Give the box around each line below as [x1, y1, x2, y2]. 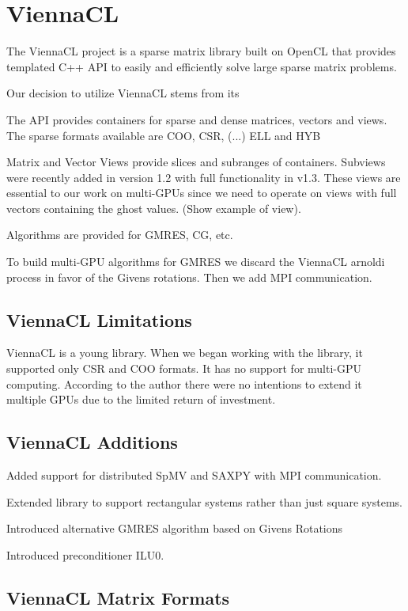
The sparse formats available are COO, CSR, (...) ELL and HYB [6, 127, 321, 143]
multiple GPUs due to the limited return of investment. [6, 391, 276, 408]
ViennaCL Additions [6, 430, 178, 454]
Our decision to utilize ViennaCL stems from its [6, 85, 240, 101]
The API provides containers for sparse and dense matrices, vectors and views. [6, 111, 387, 127]
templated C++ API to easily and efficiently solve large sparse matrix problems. [6, 58, 397, 74]
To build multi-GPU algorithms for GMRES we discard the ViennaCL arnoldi [6, 253, 385, 270]
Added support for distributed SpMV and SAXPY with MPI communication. [6, 467, 382, 484]
